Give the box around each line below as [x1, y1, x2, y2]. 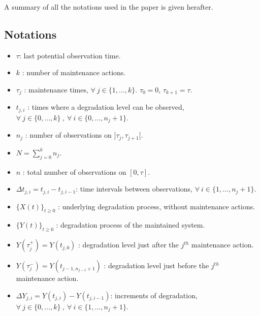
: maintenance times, [24, 84, 88, 94]
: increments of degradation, [110, 290, 198, 300]
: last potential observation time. [19, 50, 121, 60]
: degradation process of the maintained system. [56, 219, 205, 230]
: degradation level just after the [78, 239, 179, 250]
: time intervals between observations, [76, 183, 192, 194]
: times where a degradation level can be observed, [27, 102, 184, 112]
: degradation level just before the [104, 260, 209, 271]
